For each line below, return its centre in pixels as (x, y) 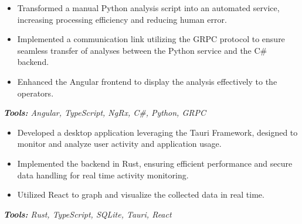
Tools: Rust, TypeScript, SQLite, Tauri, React (88, 214)
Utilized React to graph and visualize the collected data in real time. (141, 194)
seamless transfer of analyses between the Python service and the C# (142, 50)
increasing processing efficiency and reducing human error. (122, 19)
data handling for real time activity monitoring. (103, 175)
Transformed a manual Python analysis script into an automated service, (148, 8)
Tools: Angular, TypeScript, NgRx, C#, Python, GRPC (105, 113)
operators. (35, 93)
